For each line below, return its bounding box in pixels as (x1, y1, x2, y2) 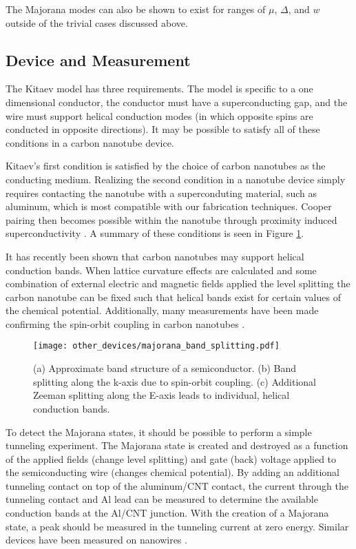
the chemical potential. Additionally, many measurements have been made (6, 303, 319, 318)
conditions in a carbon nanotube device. (6, 135, 174, 149)
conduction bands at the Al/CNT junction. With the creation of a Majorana (6, 506, 329, 520)
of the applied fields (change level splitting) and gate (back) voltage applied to (6, 451, 337, 466)
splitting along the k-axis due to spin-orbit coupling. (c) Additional (33, 374, 316, 389)
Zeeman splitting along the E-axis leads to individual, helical (33, 388, 290, 402)
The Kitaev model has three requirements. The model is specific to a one (6, 81, 313, 96)
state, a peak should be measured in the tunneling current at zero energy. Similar (6, 519, 349, 533)
